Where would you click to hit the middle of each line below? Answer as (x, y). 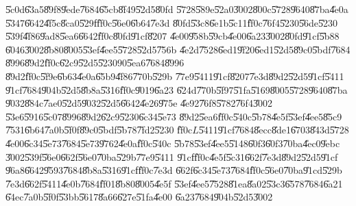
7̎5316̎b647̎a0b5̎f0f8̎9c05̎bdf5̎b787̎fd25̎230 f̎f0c (99, 130)
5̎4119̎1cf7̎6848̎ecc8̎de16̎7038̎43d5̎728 (274, 130)
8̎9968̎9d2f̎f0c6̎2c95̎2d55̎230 (61, 63)
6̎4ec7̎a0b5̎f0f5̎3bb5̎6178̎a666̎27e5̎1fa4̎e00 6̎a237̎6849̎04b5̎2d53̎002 (139, 197)
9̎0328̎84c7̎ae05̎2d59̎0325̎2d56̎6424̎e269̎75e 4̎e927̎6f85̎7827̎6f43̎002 (139, 103)
